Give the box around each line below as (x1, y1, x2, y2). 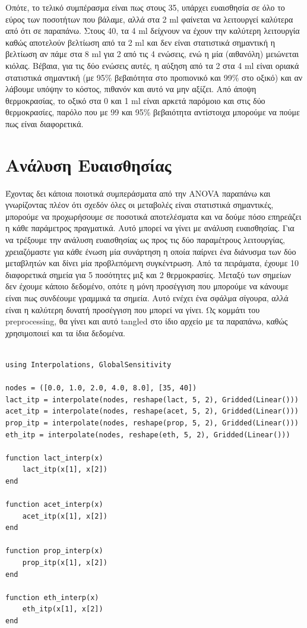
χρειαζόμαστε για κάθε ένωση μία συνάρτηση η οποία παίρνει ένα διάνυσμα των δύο (5, 245, 296, 257)
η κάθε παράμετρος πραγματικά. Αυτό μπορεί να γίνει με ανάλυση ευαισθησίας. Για (5, 222, 295, 234)
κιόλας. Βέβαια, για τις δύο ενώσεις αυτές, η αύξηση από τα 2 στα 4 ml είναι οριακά (5, 59, 299, 71)
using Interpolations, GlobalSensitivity (5, 360, 172, 369)
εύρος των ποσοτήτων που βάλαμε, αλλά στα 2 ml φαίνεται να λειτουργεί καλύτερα (5, 12, 293, 25)
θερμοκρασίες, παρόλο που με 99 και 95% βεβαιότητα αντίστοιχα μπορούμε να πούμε (5, 106, 300, 118)
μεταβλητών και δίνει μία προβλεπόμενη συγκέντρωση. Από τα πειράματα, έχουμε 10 (5, 257, 299, 269)
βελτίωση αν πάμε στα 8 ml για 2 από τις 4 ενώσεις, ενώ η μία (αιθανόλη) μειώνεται (5, 48, 299, 60)
